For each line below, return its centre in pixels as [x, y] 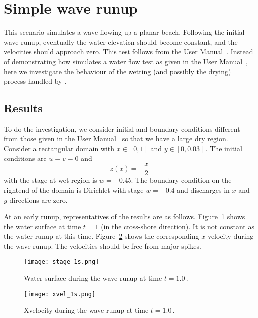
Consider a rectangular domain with [59, 148]
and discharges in [203, 190]
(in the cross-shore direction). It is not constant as [177, 226]
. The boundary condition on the [181, 180]
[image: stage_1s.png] [62, 262]
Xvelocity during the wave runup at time [86, 310]
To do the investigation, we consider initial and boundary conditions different [122, 128]
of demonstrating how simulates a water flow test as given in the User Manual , [126, 61]
